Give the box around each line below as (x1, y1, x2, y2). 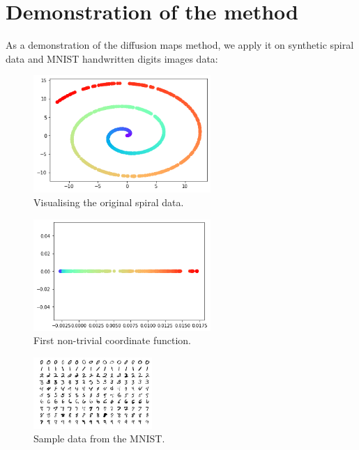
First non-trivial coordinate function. (33, 333, 192, 348)
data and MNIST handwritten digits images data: (6, 51, 218, 65)
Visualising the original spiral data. (33, 194, 184, 209)
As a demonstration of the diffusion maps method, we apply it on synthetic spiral (6, 38, 354, 52)
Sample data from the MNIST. (33, 431, 165, 446)
